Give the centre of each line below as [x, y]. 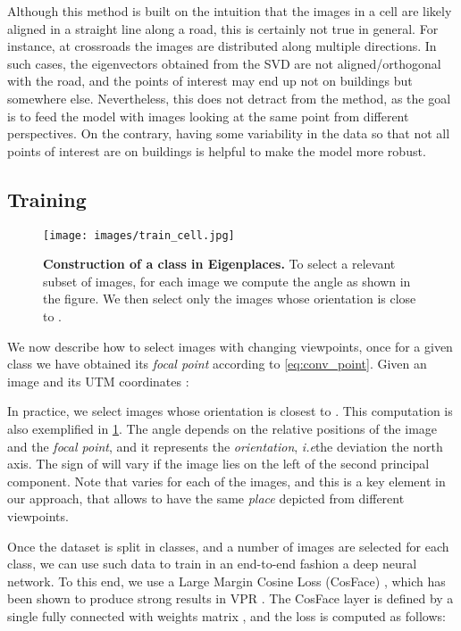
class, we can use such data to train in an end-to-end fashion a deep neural [212, 564]
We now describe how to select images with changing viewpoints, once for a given [230, 346]
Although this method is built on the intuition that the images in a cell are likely [230, 11]
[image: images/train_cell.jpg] [139, 235]
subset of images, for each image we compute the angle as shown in [227, 281]
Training [47, 199]
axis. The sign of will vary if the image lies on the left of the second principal [218, 464]
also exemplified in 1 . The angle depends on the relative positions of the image [222, 428]
